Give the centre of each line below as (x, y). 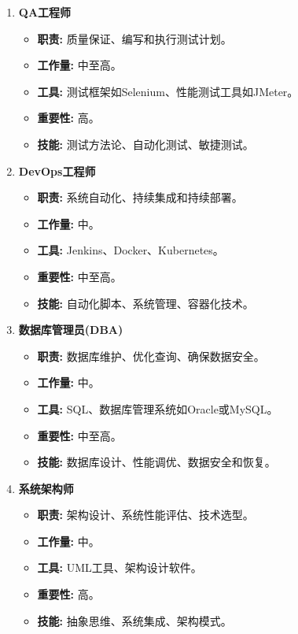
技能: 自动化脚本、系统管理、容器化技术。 (145, 303)
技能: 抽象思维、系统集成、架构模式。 (134, 620)
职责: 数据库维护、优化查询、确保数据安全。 (151, 356)
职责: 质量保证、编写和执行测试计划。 (134, 38)
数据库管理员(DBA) (71, 330)
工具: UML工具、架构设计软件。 (120, 567)
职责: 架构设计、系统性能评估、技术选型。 (145, 515)
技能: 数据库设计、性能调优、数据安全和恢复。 (156, 462)
